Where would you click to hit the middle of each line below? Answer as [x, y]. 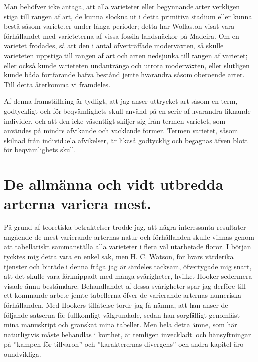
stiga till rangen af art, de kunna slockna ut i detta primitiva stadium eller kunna [128, 16]
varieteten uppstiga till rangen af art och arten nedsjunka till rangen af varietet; [126, 55]
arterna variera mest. [78, 203]
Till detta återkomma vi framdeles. [57, 84]
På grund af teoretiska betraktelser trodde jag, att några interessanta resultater [125, 227]
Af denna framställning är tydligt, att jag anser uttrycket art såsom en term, [121, 101]
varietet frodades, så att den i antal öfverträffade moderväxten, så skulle [114, 45]
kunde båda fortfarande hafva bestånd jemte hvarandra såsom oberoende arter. [124, 75]
